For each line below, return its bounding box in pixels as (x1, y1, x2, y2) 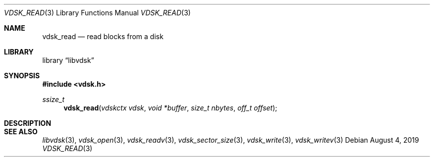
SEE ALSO (4, 127, 38, 136)
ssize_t (42, 95, 65, 104)
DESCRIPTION (4, 119, 52, 127)
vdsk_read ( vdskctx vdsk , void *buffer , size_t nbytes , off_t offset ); (63, 104, 277, 112)
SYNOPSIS (4, 71, 40, 80)
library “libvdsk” (42, 56, 94, 64)
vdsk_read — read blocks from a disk (42, 32, 163, 41)
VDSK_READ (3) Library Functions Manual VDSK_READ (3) (4, 8, 191, 17)
